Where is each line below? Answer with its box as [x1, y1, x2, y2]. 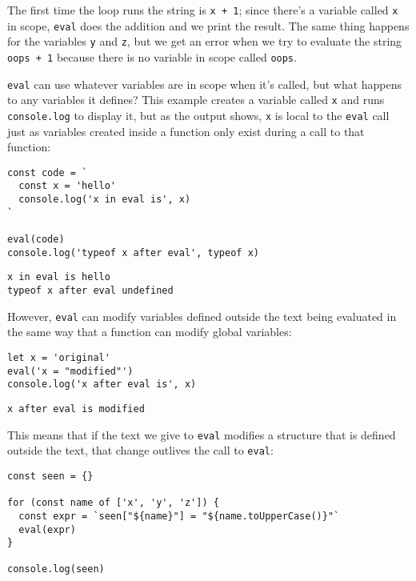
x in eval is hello [7, 271, 110, 283]
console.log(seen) [7, 563, 105, 575]
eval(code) [7, 234, 65, 246]
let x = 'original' [7, 351, 110, 363]
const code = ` [7, 166, 88, 178]
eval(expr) [18, 523, 76, 535]
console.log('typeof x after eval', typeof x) [7, 246, 259, 258]
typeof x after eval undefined [7, 285, 174, 297]
